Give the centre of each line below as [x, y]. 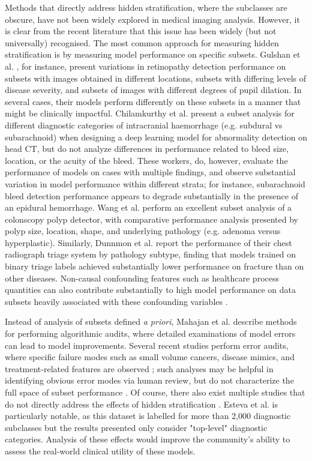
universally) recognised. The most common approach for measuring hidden [142, 42]
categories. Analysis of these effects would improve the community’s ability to [148, 439]
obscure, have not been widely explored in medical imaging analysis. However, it [152, 19]
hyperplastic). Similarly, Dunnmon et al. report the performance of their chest [148, 242]
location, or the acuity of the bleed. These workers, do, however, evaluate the [146, 160]
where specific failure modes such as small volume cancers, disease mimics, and [150, 357]
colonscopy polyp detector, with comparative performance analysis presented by [151, 219]
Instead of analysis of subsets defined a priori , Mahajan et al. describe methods [151, 321]
